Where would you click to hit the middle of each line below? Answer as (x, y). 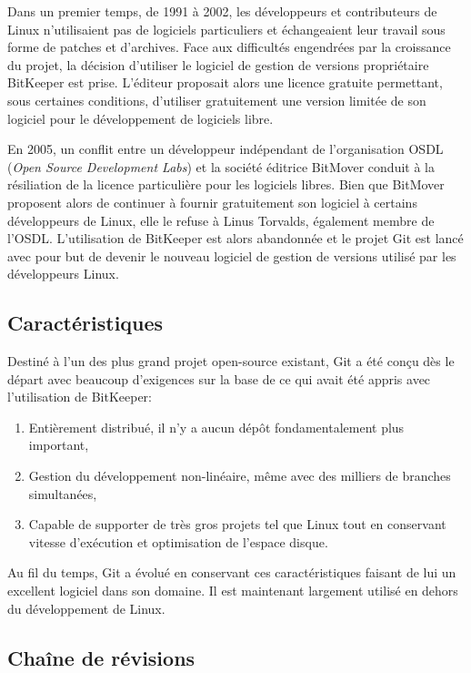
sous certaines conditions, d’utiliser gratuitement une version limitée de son (217, 100)
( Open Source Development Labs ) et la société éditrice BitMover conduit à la (221, 166)
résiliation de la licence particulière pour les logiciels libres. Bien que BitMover (226, 184)
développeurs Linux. (63, 274)
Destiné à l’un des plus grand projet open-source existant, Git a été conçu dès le (231, 361)
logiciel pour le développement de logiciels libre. (140, 118)
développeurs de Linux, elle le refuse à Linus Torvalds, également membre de (221, 220)
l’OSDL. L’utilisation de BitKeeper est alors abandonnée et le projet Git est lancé (235, 238)
